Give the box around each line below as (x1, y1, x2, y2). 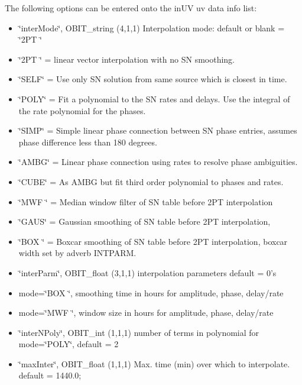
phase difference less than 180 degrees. (18, 135, 157, 148)
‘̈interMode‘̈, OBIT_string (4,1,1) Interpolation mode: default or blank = (18, 21, 285, 34)
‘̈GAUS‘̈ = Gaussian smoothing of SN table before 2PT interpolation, (18, 215, 271, 228)
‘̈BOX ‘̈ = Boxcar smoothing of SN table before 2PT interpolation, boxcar (18, 235, 288, 247)
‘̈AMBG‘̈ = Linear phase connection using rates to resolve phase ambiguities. (18, 156, 298, 168)
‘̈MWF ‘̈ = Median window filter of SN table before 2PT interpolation (18, 195, 273, 208)
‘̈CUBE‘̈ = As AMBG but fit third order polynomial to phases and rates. (18, 175, 284, 187)
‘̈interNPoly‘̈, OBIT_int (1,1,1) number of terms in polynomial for (18, 326, 259, 338)
